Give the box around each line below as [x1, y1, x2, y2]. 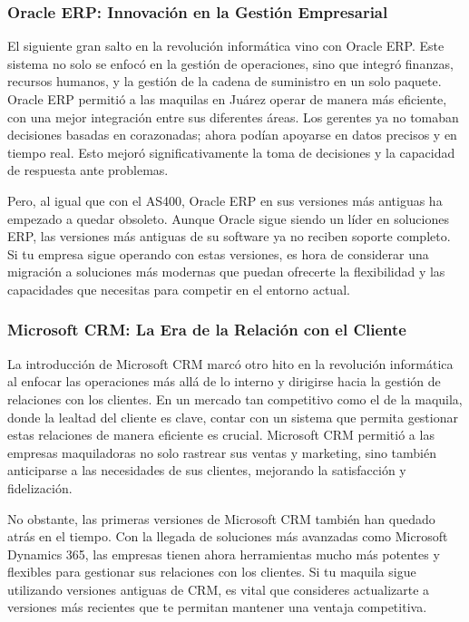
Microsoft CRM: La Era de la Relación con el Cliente [7, 318, 406, 341]
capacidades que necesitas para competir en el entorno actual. [7, 279, 350, 298]
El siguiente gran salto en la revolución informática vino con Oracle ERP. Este [7, 36, 445, 55]
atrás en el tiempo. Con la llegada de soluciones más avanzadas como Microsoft [7, 527, 448, 546]
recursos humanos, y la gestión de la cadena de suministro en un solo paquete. [7, 72, 442, 91]
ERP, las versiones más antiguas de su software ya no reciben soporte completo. [7, 227, 451, 246]
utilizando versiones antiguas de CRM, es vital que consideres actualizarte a [7, 579, 430, 598]
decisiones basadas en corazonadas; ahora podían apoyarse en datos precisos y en [7, 125, 457, 144]
